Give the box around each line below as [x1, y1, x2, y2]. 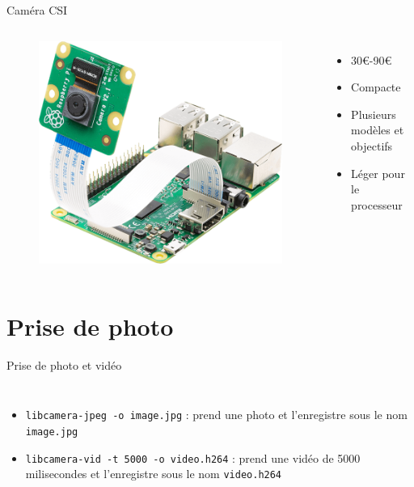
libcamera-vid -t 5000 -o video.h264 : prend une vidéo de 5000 [25, 449, 361, 466]
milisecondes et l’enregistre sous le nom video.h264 [25, 465, 282, 482]
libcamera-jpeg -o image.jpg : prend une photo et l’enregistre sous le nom [25, 406, 408, 423]
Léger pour [351, 164, 405, 181]
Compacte [351, 78, 401, 95]
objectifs [351, 137, 393, 154]
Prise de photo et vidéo [6, 356, 122, 373]
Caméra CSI [6, 2, 68, 18]
